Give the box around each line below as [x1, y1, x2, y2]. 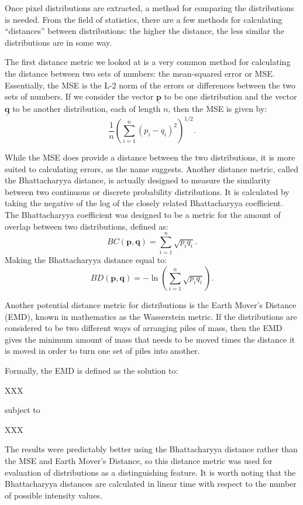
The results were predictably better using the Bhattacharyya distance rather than [5, 443, 298, 455]
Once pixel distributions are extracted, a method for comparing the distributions [5, 2, 294, 13]
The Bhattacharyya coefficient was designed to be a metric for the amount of [5, 209, 281, 221]
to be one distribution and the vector [164, 90, 297, 103]
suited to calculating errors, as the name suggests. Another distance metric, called [5, 162, 298, 175]
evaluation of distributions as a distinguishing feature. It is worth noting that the [5, 466, 296, 478]
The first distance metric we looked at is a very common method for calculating [5, 56, 291, 68]
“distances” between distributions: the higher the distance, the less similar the [5, 25, 284, 37]
